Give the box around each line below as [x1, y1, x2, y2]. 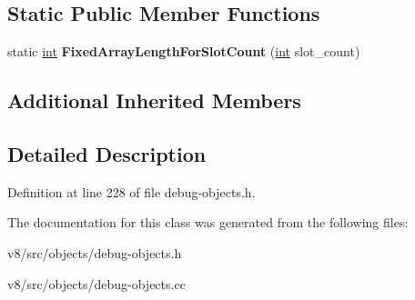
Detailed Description [7, 139, 207, 167]
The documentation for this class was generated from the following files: [7, 213, 409, 232]
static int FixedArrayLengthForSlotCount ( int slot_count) [7, 42, 360, 61]
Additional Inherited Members [7, 86, 301, 115]
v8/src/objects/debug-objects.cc [7, 274, 186, 293]
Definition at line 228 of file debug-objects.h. [7, 182, 256, 201]
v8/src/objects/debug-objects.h [7, 243, 182, 262]
